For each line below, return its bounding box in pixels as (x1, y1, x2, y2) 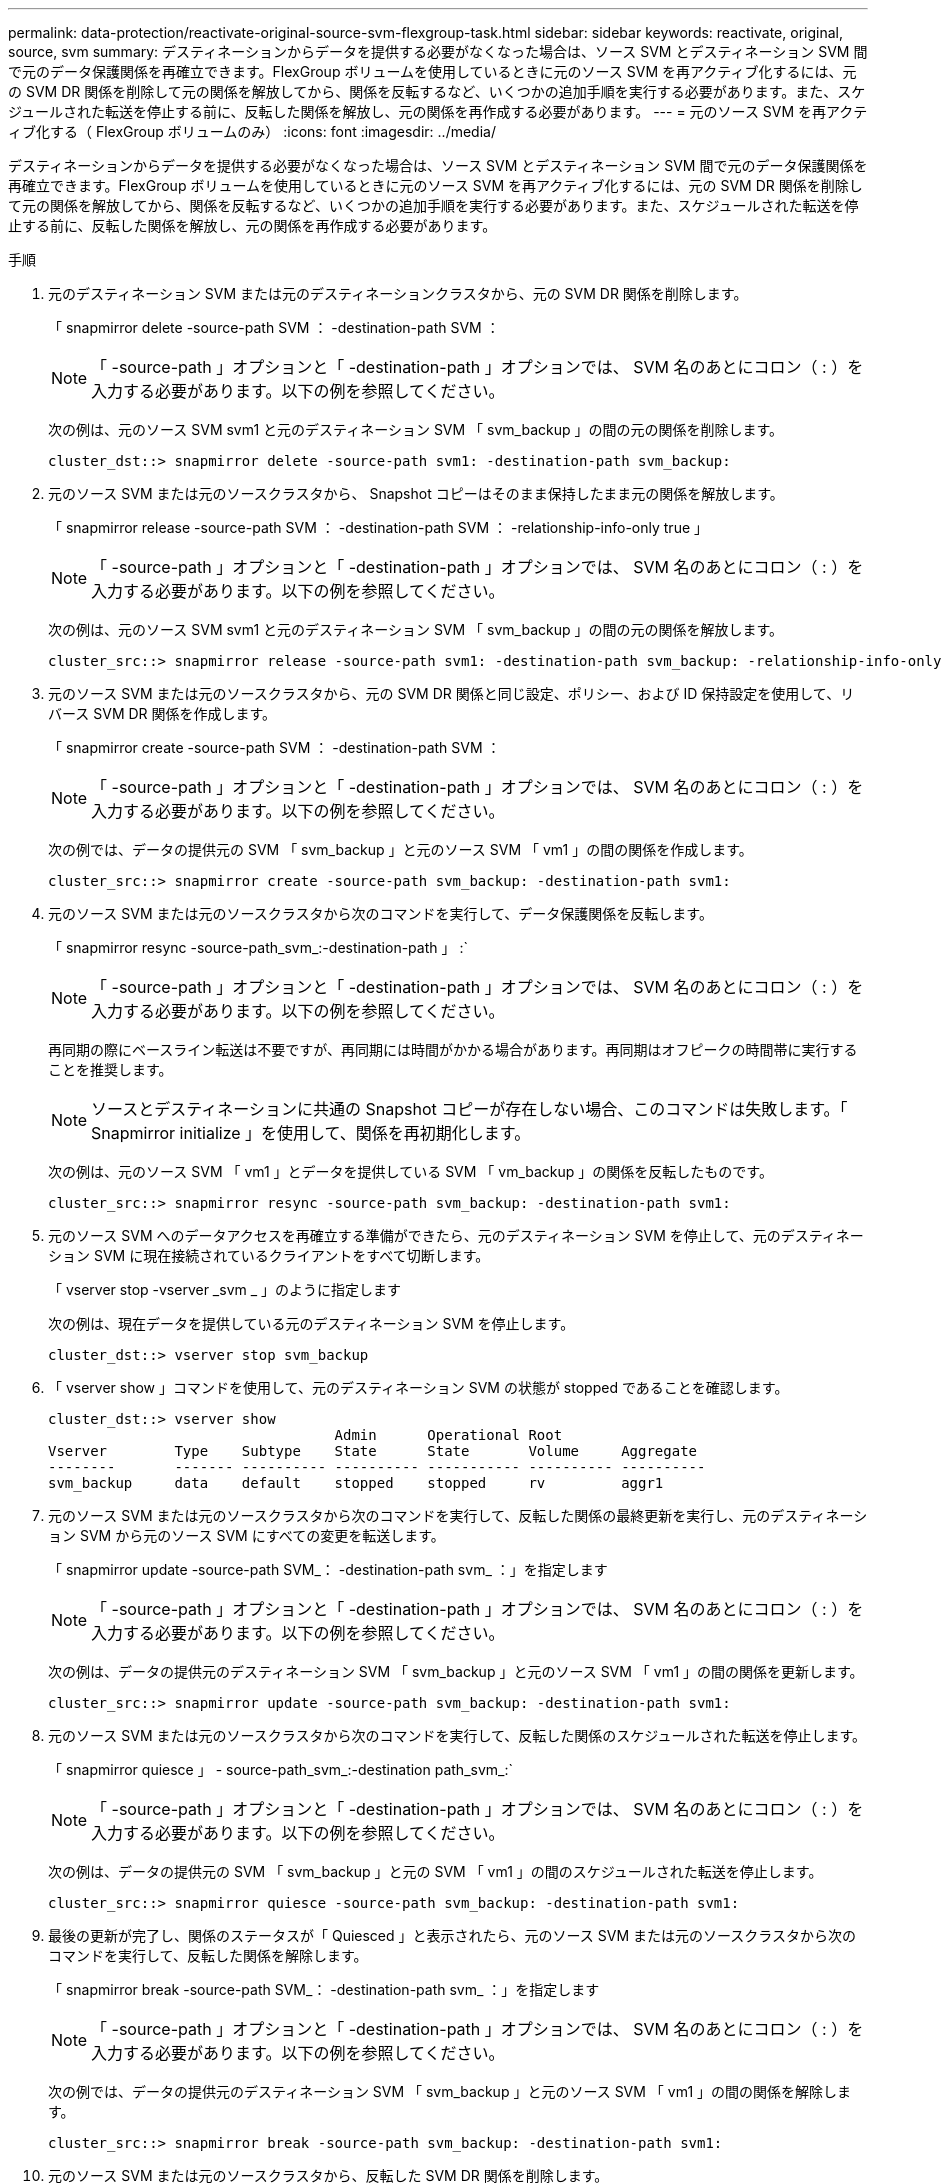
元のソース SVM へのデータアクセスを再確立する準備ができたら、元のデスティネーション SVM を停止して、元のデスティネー (48, 1227, 864, 1244)
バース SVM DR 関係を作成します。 (48, 705, 277, 722)
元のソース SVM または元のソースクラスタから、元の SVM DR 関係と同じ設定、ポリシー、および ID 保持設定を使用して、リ (48, 685, 855, 702)
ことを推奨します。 (48, 1061, 173, 1078)
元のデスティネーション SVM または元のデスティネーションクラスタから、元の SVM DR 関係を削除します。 (48, 285, 748, 302)
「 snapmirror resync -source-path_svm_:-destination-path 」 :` (48, 939, 468, 956)
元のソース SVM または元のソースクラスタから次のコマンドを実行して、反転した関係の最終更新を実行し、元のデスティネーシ (48, 1507, 868, 1524)
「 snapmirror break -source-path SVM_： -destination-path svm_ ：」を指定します (48, 1981, 600, 1998)
